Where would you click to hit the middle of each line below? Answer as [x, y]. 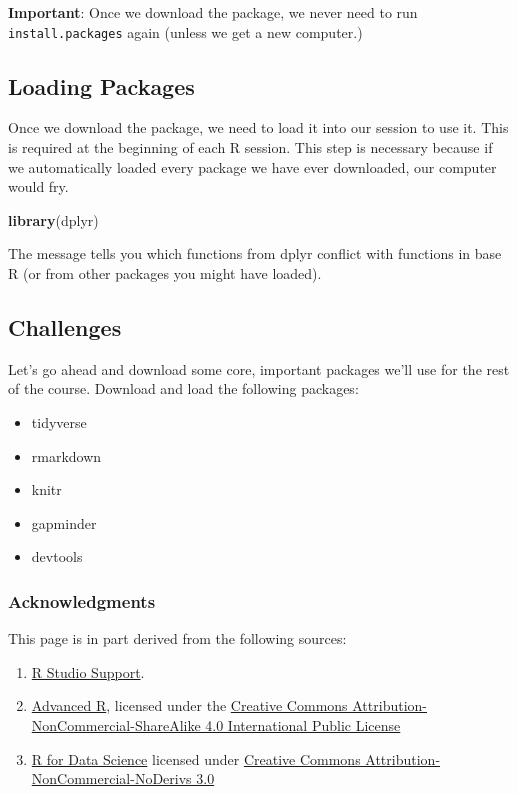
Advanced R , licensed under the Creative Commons [189, 705]
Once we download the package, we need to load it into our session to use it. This [258, 127]
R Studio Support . [88, 671]
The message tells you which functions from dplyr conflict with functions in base [255, 253]
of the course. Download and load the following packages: [183, 388]
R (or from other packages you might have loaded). [165, 273]
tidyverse [59, 422]
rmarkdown [66, 455]
